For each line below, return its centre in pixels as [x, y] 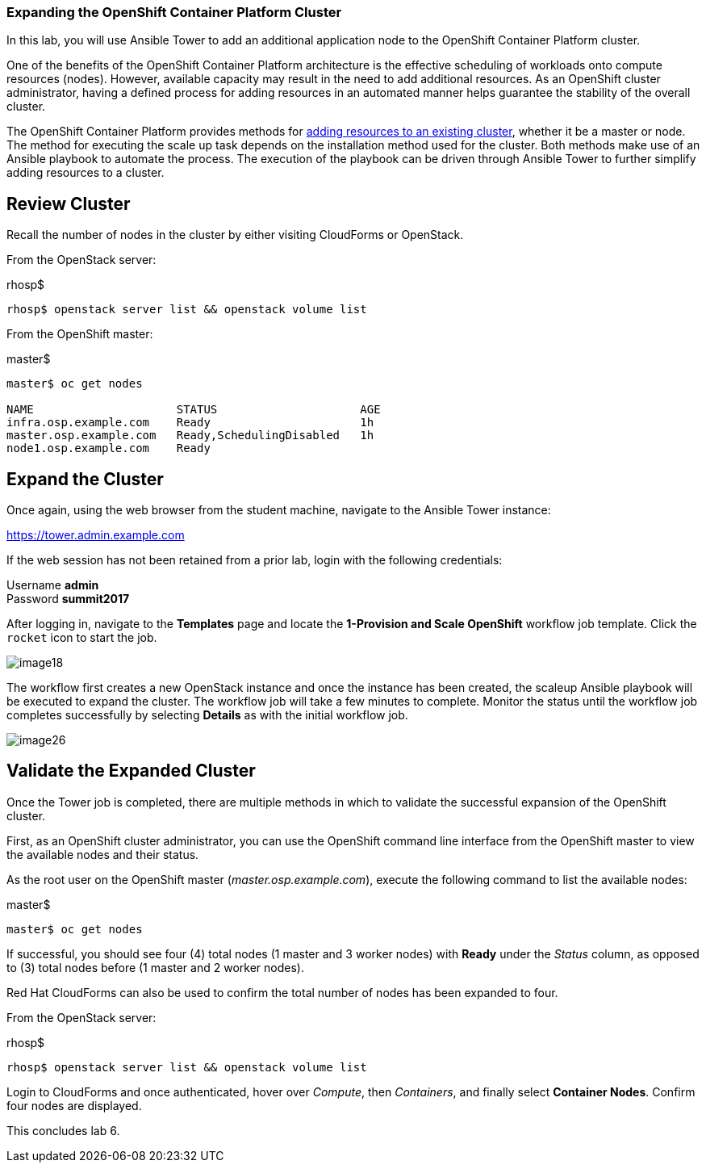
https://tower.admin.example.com [96, 535]
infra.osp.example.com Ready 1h [190, 423]
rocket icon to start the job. [82, 638]
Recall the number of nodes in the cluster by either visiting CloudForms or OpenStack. [235, 235]
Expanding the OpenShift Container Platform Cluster [174, 12]
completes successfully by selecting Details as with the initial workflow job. [207, 715]
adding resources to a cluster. [86, 173]
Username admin [53, 585]
